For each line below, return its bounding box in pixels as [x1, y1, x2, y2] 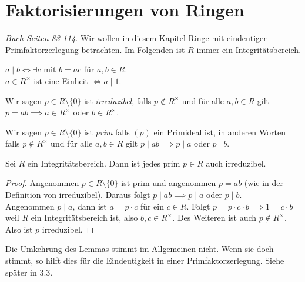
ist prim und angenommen [121, 177, 216, 189]
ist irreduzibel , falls [84, 94, 152, 107]
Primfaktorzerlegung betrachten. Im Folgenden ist [5, 43, 185, 55]
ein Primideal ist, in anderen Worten [153, 125, 286, 138]
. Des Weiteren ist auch [172, 211, 257, 224]
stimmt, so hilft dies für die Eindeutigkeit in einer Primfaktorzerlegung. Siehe [5, 254, 284, 267]
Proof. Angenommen [5, 177, 79, 189]
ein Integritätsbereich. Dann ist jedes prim [27, 157, 180, 169]
